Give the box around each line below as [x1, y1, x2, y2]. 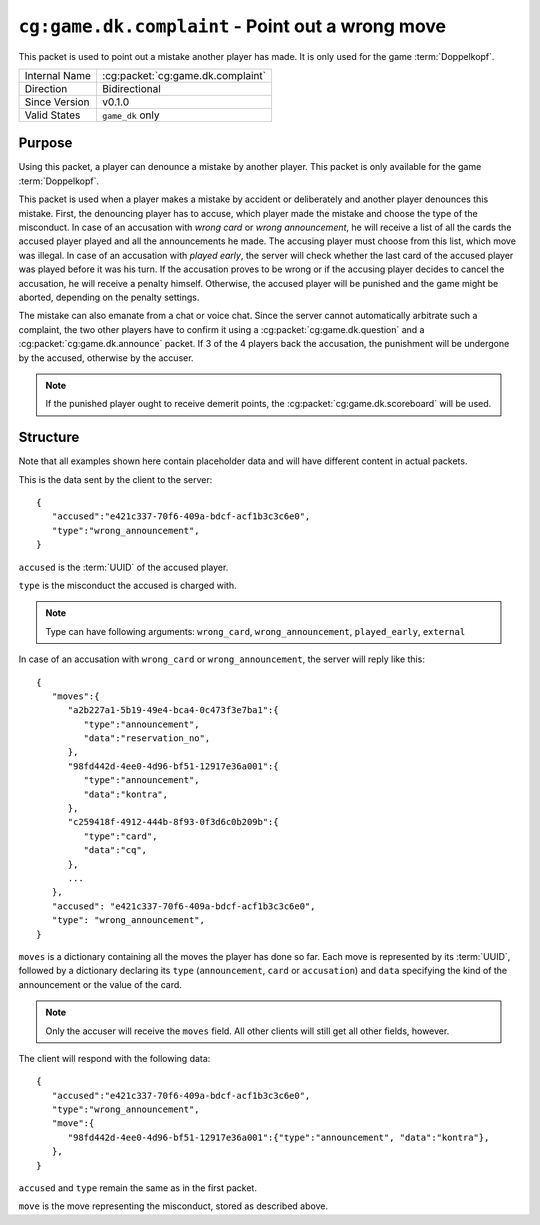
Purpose [18, 135, 73, 152]
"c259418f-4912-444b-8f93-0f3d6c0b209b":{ [67, 816, 279, 828]
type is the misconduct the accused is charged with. [18, 579, 237, 591]
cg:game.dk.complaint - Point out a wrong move [18, 15, 447, 37]
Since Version [24, 95, 90, 109]
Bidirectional [101, 81, 162, 95]
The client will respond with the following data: [18, 1052, 211, 1064]
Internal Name [24, 68, 92, 82]
